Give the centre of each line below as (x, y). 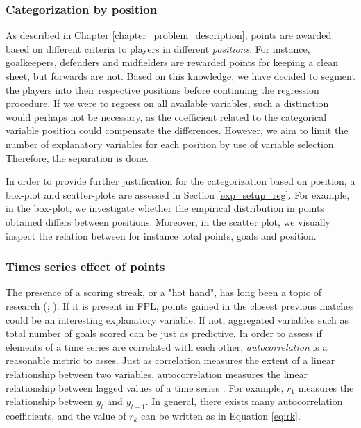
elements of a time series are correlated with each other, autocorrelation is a (167, 346)
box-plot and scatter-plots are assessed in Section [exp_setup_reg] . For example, (178, 194)
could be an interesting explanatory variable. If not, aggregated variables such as (177, 319)
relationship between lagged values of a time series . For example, (145, 387)
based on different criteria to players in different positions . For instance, (158, 48)
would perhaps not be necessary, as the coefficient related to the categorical (166, 116)
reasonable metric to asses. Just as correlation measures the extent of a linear (170, 360)
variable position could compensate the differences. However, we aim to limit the (177, 130)
